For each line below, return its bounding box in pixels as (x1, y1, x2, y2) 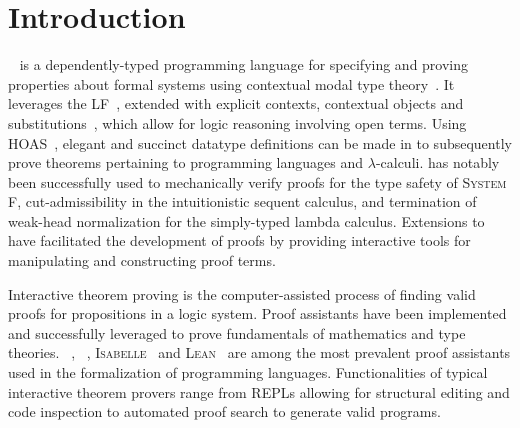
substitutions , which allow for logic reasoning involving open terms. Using (8, 112, 467, 133)
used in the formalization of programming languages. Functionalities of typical (8, 362, 488, 383)
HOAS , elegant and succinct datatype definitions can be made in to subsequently (8, 132, 512, 153)
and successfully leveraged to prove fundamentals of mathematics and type (8, 322, 466, 343)
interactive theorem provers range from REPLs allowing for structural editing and (8, 381, 510, 402)
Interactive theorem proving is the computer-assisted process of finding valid (8, 283, 476, 304)
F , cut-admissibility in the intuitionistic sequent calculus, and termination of (8, 191, 477, 212)
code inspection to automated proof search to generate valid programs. (8, 401, 441, 422)
